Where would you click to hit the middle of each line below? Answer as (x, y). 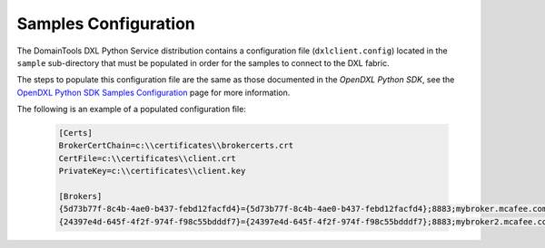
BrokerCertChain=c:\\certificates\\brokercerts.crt (176, 146)
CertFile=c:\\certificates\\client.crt (147, 158)
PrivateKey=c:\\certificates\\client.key (152, 171)
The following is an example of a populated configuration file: (132, 110)
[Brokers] (80, 196)
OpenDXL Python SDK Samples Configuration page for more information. (154, 92)
